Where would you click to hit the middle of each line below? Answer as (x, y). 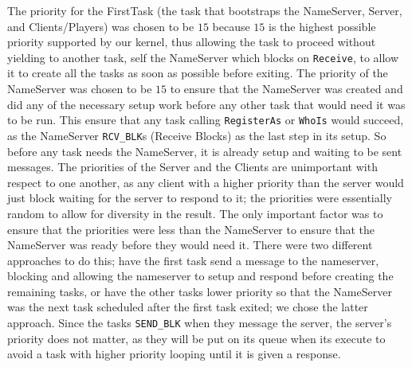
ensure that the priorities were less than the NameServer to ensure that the (191, 229)
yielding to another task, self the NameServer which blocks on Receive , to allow (203, 57)
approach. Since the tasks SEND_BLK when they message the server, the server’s (200, 323)
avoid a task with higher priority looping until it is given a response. (174, 354)
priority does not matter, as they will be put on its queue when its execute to (196, 338)
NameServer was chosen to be (80, 89)
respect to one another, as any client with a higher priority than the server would (206, 182)
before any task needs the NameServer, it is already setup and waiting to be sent (205, 151)
